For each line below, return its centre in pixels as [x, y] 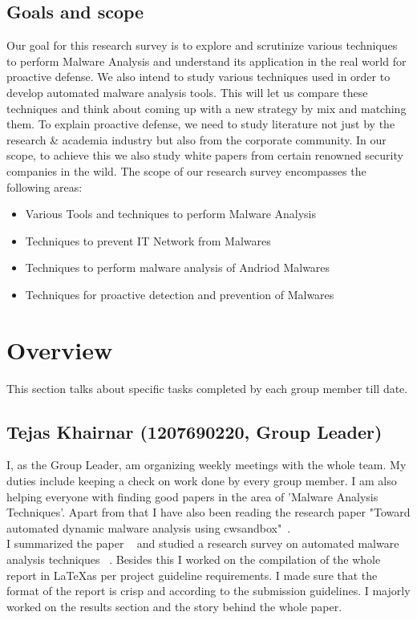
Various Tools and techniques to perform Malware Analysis [171, 214]
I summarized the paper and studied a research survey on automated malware [203, 543]
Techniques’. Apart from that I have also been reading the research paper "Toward [208, 512]
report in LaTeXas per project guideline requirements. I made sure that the [192, 575]
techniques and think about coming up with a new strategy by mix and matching [206, 108]
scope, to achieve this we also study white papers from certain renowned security [205, 155]
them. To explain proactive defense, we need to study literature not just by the [201, 124]
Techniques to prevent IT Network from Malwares [148, 240]
